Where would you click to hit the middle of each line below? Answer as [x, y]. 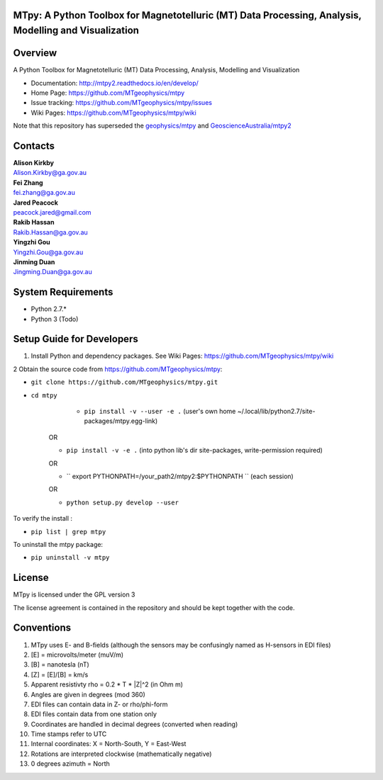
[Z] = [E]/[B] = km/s [60, 674]
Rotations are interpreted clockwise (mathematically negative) [121, 754]
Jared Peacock [35, 203]
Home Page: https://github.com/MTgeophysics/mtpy [108, 93]
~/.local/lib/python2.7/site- [276, 412]
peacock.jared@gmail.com [52, 212]
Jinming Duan [34, 261]
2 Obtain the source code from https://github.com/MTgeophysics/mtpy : [118, 369]
